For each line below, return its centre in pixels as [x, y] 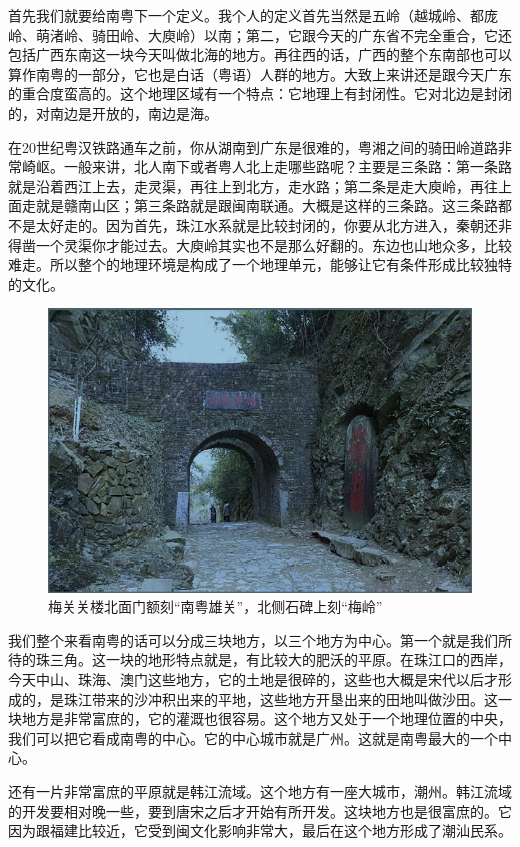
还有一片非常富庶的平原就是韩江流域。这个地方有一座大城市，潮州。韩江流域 [260, 791]
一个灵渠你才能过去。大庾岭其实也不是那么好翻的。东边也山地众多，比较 [273, 244]
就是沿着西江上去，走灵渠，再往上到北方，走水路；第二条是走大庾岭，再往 [253, 185]
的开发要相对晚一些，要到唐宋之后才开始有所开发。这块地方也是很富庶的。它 [260, 810]
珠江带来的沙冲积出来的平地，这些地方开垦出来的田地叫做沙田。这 [280, 698]
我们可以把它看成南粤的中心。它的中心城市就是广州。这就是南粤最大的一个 [253, 737]
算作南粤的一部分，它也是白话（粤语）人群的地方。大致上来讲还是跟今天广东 [260, 73]
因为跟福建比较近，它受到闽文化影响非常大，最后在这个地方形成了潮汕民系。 [260, 830]
